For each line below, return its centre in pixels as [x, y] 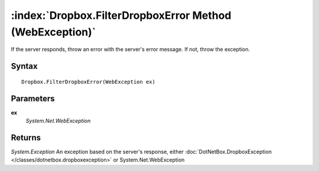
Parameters [33, 98]
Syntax [24, 66]
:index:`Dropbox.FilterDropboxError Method [121, 15]
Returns [26, 138]
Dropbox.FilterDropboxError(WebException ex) [89, 82]
